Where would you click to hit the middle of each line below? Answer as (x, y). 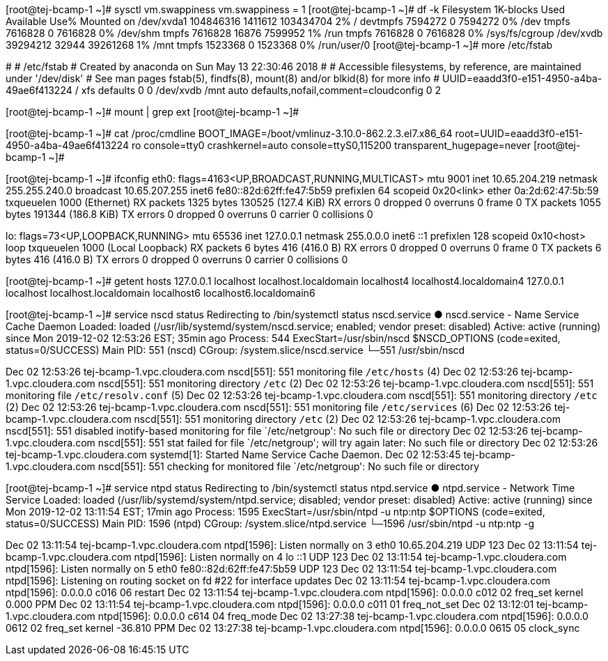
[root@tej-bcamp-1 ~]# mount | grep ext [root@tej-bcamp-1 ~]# (153, 112)
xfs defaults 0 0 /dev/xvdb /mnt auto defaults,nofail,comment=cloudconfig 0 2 (261, 90)
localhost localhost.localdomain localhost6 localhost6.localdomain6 (161, 293)
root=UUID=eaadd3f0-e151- (519, 133)
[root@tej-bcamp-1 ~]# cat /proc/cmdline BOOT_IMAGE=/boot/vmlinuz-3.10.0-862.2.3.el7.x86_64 (229, 133)
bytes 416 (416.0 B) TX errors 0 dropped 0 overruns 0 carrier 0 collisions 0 (177, 259)
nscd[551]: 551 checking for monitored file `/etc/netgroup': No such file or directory (289, 466)
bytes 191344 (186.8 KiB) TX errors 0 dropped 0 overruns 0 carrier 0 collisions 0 (189, 214)
